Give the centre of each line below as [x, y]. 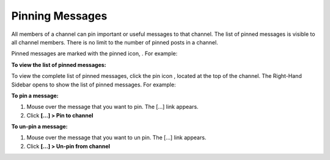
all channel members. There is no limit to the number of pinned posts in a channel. [115, 42]
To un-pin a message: [40, 127]
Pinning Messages [59, 16]
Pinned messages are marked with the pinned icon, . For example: [94, 54]
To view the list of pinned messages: [59, 64]
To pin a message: [35, 96]
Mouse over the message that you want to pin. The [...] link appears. [112, 107]
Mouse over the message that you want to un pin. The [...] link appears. [116, 137]
